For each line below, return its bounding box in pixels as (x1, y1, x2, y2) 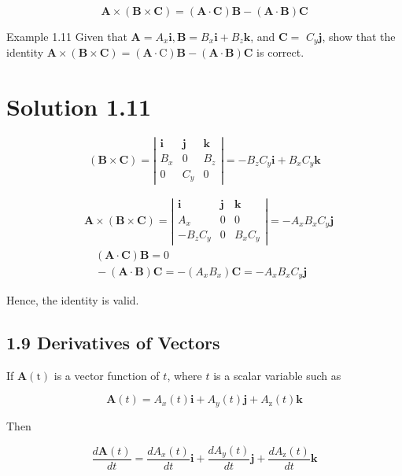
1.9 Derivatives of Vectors (6, 330, 220, 355)
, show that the (322, 28, 396, 44)
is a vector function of (53, 367, 160, 383)
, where (167, 367, 202, 383)
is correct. (256, 44, 304, 61)
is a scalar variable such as (213, 367, 341, 383)
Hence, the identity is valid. (6, 292, 139, 308)
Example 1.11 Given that (6, 28, 127, 44)
